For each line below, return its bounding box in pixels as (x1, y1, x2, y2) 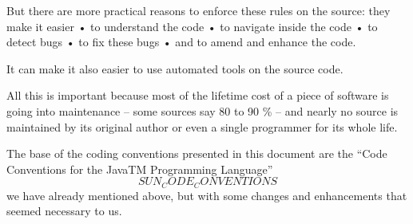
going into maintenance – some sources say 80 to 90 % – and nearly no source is (6, 102, 399, 119)
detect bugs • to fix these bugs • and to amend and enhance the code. (6, 33, 356, 50)
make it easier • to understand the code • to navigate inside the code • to (6, 18, 378, 34)
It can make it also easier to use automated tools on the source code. (6, 60, 344, 77)
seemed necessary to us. (6, 202, 122, 219)
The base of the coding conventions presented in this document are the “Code (6, 145, 387, 162)
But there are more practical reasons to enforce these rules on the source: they (6, 2, 391, 18)
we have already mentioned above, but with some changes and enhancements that (6, 187, 407, 203)
